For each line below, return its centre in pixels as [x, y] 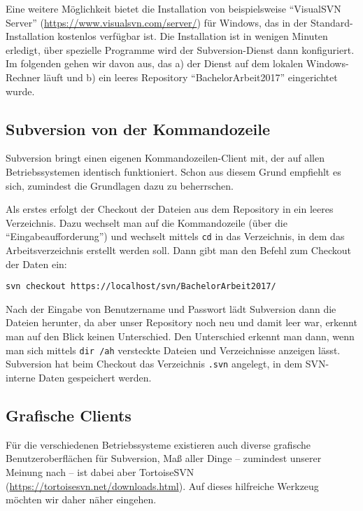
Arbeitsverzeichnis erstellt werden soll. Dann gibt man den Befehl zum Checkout [178, 250]
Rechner [23, 77]
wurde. [20, 91]
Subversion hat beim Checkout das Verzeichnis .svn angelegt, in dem [154, 364]
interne [21, 377]
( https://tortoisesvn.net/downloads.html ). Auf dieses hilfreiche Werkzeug [162, 485]
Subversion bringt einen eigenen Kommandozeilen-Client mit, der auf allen [165, 158]
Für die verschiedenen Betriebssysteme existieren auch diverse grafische [158, 444]
